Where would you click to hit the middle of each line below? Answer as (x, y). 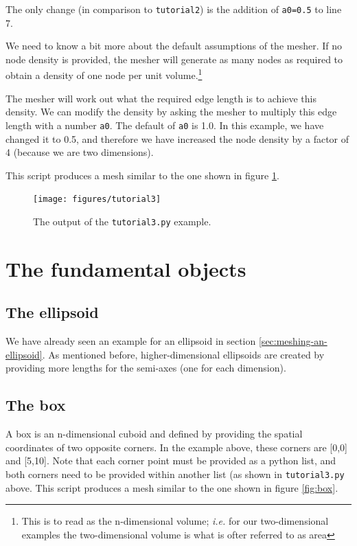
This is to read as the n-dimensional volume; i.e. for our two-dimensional (175, 521)
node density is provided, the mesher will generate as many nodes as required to (174, 59)
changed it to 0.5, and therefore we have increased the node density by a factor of (177, 138)
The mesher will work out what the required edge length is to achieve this (161, 98)
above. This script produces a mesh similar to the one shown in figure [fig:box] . (172, 487)
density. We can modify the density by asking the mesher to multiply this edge (171, 112)
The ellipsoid (52, 312)
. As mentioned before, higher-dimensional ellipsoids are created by (183, 354)
